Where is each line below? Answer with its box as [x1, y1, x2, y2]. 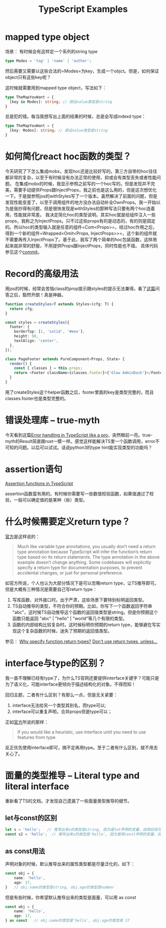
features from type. [17, 734, 57, 740]
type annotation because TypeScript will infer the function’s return [17, 549, 152, 555]
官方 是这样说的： [5, 533, 40, 539]
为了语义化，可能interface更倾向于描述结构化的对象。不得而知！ [5, 681, 136, 687]
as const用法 [5, 847, 45, 855]
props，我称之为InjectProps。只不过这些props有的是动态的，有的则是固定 [5, 218, 156, 224]
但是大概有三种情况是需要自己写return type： [5, 586, 97, 592]
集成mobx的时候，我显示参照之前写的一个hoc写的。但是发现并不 [19, 181, 151, 187]
